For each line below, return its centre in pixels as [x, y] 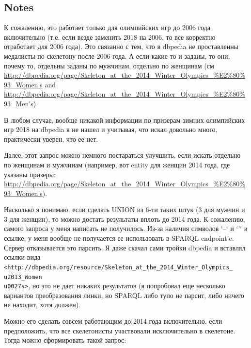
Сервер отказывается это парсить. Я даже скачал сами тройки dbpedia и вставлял [125, 247]
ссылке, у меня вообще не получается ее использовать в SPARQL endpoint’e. [119, 238]
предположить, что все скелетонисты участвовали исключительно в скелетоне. [120, 330]
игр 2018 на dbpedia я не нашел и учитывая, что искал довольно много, [111, 129]
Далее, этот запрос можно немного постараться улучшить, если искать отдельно [122, 155]
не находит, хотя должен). [42, 305]
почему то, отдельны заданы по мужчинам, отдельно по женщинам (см [109, 65]
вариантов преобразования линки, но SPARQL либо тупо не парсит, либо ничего [124, 295]
